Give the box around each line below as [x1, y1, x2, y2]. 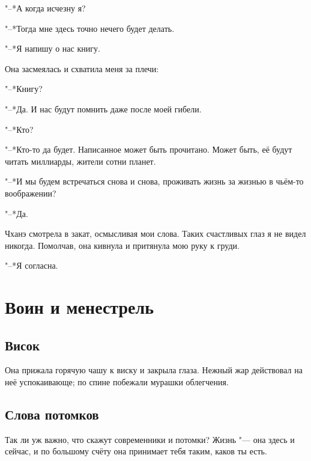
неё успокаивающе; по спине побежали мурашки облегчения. [5, 376, 229, 388]
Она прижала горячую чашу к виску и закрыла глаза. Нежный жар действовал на [5, 364, 303, 376]
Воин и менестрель [5, 295, 154, 319]
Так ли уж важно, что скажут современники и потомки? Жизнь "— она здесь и [5, 433, 295, 445]
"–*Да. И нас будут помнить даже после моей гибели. [5, 102, 202, 115]
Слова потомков [5, 405, 99, 424]
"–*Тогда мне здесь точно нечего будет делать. [5, 22, 175, 34]
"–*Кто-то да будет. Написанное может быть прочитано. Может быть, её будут [5, 143, 292, 156]
